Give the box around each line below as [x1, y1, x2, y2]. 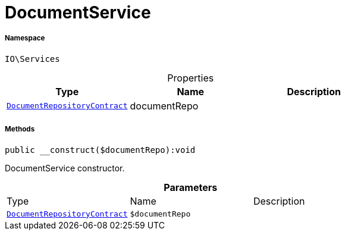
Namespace [5, 34, 45, 43]
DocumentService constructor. [5, 162, 125, 173]
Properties [167, 71, 214, 84]
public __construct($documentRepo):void [5, 145, 196, 155]
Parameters [164, 181, 218, 193]
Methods [5, 125, 35, 134]
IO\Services [5, 54, 60, 64]
